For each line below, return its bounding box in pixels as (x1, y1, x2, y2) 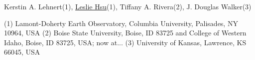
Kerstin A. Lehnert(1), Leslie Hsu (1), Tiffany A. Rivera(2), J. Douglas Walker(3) (4, 1, 252, 11)
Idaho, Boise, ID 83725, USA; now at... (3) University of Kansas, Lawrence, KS (4, 37, 247, 47)
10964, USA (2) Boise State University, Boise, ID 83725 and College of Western (4, 28, 247, 38)
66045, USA (4, 47, 40, 57)
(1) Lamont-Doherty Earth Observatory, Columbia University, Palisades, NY (4, 18, 238, 28)
